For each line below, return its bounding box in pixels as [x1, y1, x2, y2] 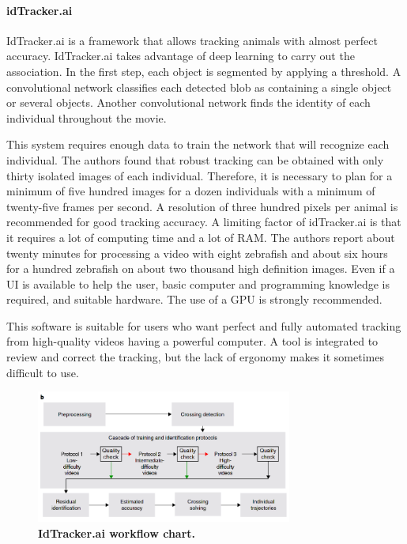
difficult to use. [6, 364, 79, 380]
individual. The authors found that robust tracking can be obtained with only [6, 151, 384, 168]
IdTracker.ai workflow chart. [38, 524, 196, 541]
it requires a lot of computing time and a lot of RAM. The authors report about [6, 229, 395, 245]
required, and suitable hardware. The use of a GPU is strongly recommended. [6, 291, 383, 308]
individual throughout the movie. [6, 109, 167, 126]
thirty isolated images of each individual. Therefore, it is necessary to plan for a [6, 167, 393, 183]
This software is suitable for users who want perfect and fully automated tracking [6, 317, 401, 334]
